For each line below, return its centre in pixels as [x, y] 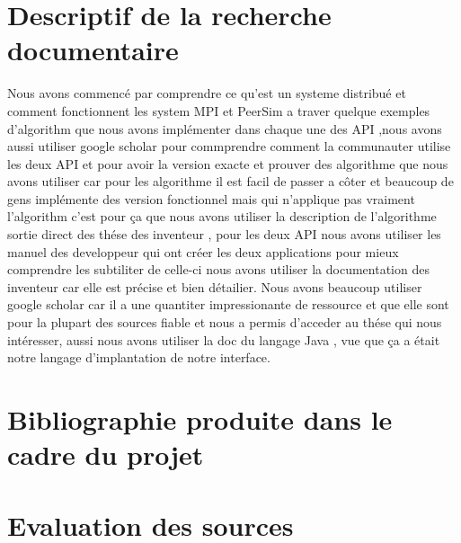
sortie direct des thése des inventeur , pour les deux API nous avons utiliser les [224, 234]
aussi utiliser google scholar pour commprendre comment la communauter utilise [229, 146]
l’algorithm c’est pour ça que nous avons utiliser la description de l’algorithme [222, 216]
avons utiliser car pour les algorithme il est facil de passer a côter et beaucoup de [230, 181]
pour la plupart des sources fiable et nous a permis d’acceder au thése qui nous [225, 322]
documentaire [93, 50]
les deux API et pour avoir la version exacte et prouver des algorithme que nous [228, 163]
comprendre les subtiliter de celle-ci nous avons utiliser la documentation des [218, 269]
